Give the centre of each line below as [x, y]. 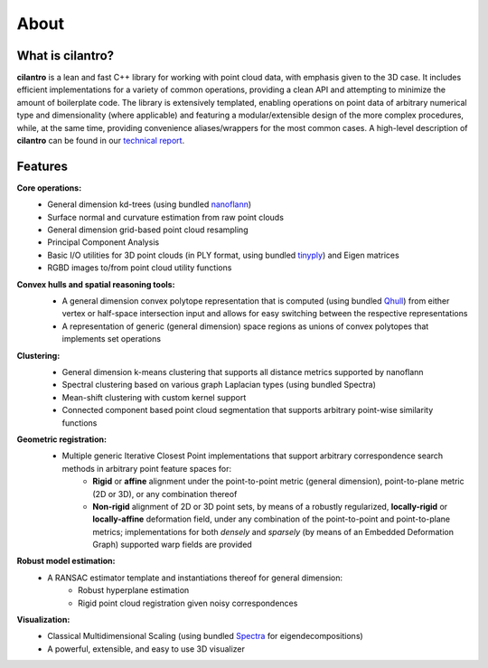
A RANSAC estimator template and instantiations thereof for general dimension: [195, 578]
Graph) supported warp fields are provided [172, 545]
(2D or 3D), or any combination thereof [165, 494]
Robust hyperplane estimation [134, 590]
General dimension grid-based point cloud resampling [148, 230]
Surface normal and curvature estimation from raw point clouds [166, 217]
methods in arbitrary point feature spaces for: [147, 468]
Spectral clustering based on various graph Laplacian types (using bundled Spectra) [219, 385]
